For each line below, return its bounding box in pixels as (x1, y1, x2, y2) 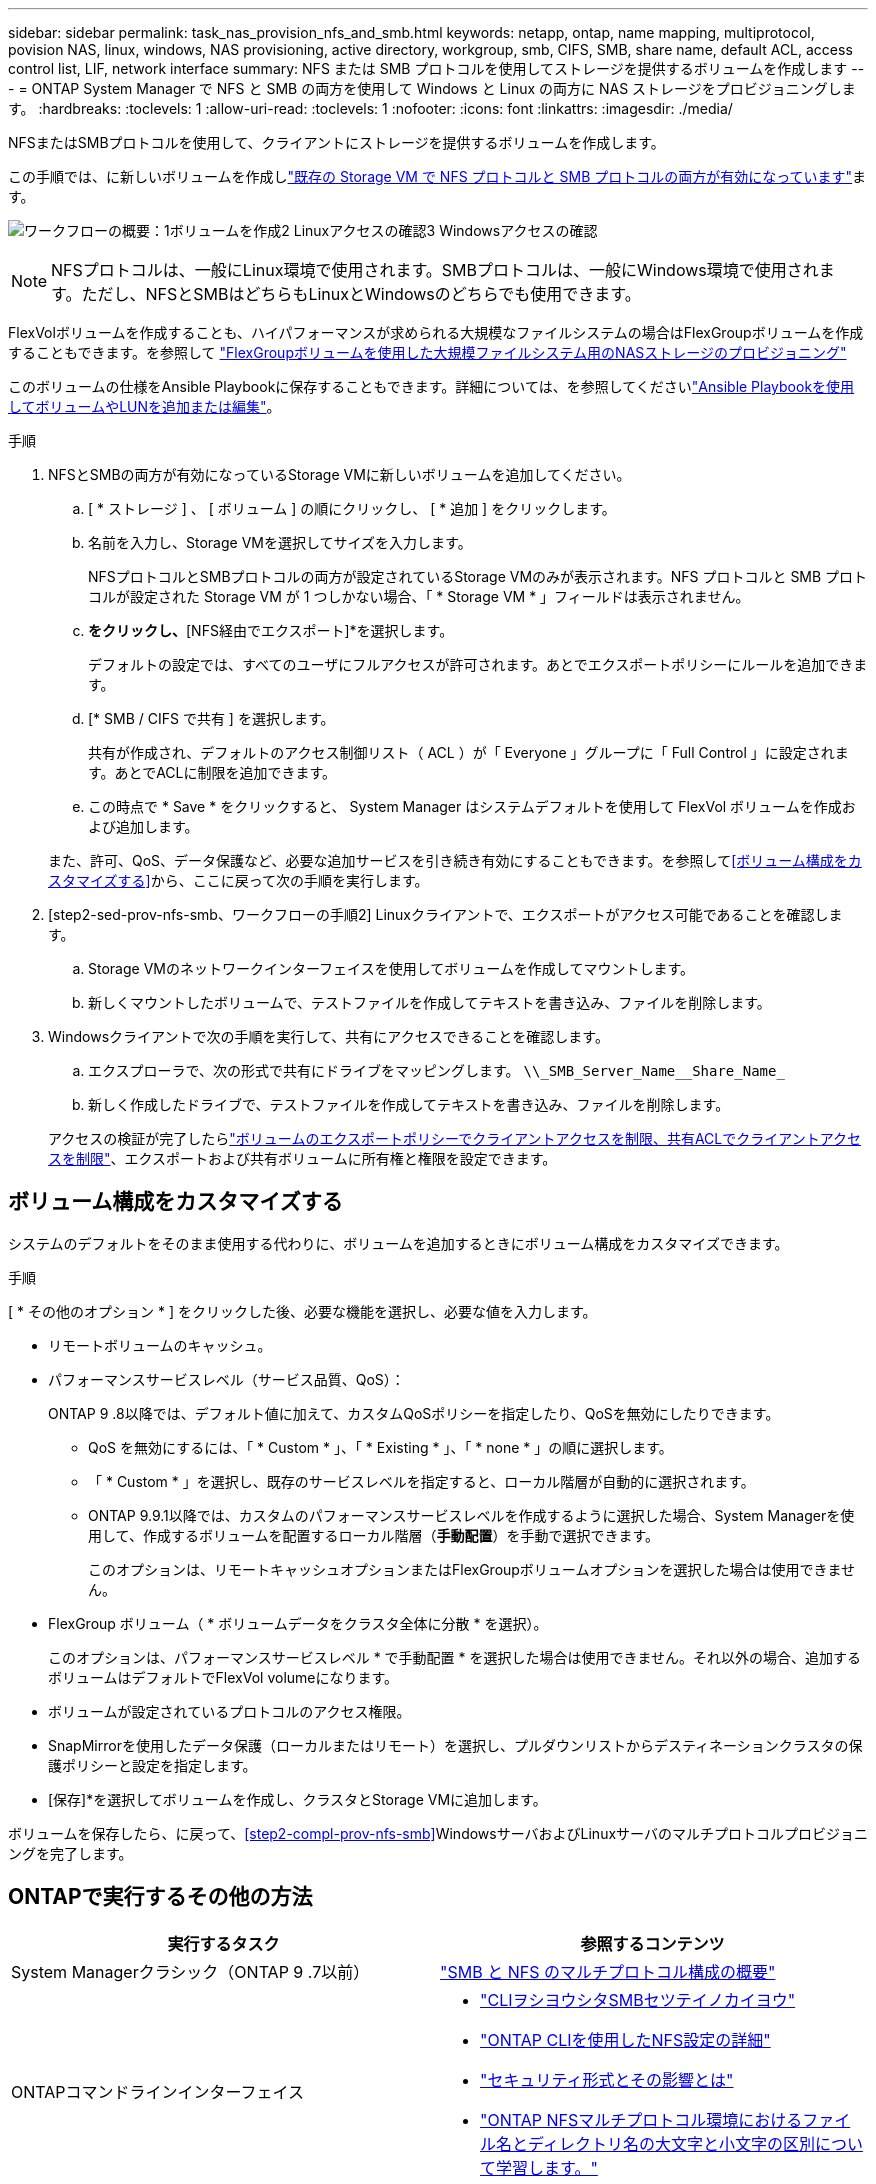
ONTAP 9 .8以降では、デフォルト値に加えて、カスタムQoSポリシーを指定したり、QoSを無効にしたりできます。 (48, 1404, 780, 1422)
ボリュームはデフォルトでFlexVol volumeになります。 (48, 1668, 399, 1686)
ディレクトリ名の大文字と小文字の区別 (528, 2133, 815, 2154)
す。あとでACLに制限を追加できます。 (88, 764, 337, 781)
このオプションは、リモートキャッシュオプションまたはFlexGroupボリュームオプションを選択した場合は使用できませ (88, 1560, 856, 1578)
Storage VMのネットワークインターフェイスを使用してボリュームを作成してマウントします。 (88, 960, 695, 977)
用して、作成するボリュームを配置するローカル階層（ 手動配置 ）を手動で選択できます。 (88, 1526, 660, 1544)
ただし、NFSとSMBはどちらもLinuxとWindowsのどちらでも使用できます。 (81, 284, 641, 304)
